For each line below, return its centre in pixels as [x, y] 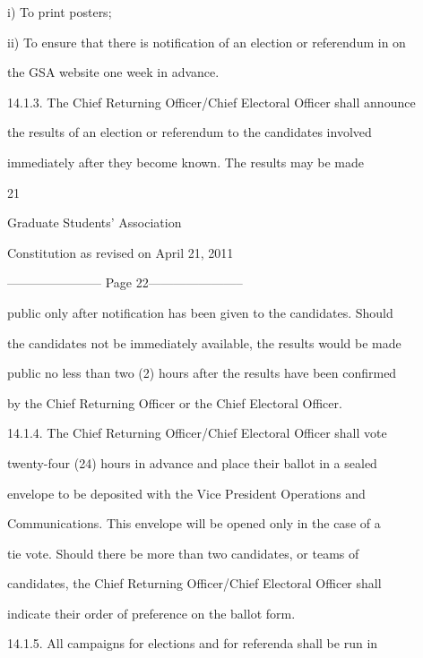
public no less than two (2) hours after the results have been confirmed [202, 373]
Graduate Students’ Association [95, 222]
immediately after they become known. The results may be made [186, 162]
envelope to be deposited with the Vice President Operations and [186, 493]
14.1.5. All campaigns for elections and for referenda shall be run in [193, 643]
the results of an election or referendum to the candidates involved [190, 132]
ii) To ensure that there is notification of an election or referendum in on [207, 42]
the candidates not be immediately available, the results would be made [204, 342]
